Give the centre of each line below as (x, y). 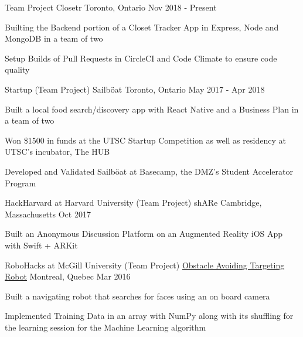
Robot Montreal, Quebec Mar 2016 (68, 276)
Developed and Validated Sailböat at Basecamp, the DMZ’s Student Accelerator (149, 171)
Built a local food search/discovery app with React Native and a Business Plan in (152, 109)
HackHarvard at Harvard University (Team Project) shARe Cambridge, (133, 202)
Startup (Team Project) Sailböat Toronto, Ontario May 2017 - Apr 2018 (135, 89)
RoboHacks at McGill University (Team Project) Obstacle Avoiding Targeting (145, 265)
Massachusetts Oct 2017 (48, 214)
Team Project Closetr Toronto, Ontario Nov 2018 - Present (111, 7)
